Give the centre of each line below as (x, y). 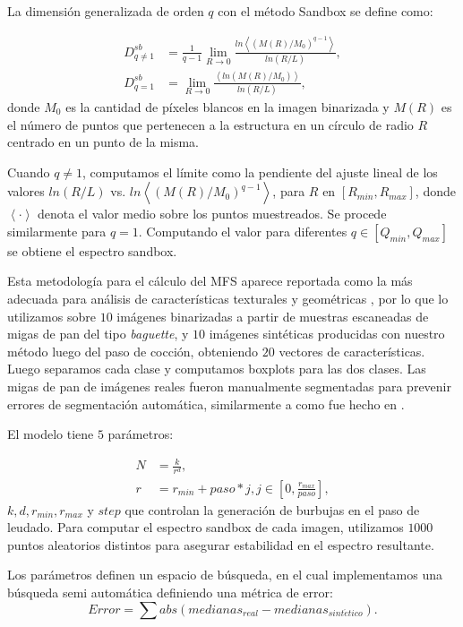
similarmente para (57, 231)
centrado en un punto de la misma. (103, 142)
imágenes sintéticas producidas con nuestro (327, 334)
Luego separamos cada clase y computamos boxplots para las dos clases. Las (217, 369)
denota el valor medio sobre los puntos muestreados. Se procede (212, 214)
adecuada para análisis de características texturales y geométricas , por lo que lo (228, 299)
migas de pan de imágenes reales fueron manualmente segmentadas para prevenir (229, 387)
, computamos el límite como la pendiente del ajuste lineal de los (260, 172)
